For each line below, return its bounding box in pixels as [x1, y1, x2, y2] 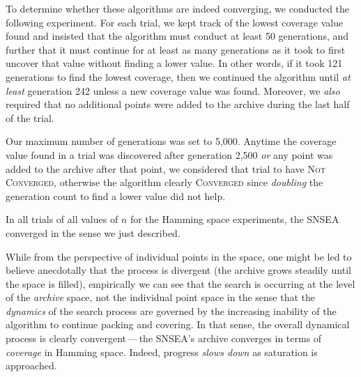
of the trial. [6, 110, 54, 125]
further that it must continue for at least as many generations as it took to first [6, 42, 346, 56]
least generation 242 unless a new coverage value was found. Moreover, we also [6, 83, 340, 98]
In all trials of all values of [6, 212, 118, 226]
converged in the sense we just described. [6, 225, 180, 240]
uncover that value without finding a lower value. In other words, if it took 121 [6, 56, 343, 70]
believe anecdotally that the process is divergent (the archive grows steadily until [6, 263, 351, 277]
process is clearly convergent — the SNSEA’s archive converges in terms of [6, 331, 322, 346]
